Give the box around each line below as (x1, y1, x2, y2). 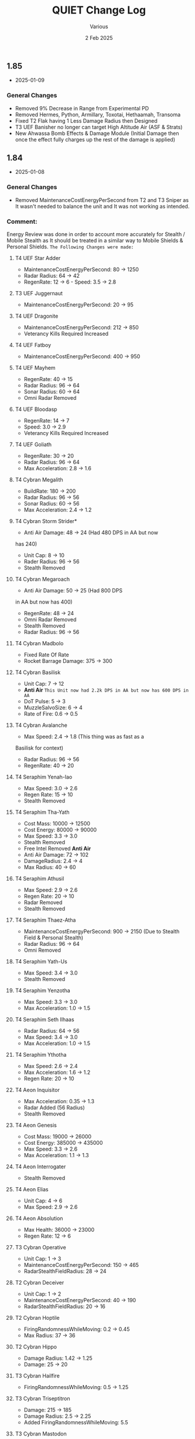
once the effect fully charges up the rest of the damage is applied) (15, 136, 176, 143)
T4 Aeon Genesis (15, 1122, 57, 1129)
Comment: (6, 217, 37, 225)
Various (90, 23, 108, 30)
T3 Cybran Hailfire (15, 1372, 60, 1380)
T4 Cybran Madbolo (15, 640, 64, 647)
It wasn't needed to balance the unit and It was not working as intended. (15, 203, 190, 210)
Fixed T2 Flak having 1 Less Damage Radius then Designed (15, 117, 158, 124)
